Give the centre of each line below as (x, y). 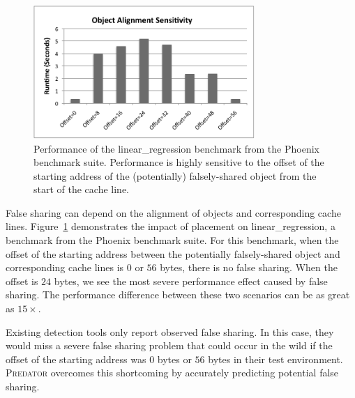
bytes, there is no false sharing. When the (249, 267)
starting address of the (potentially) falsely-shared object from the (175, 175)
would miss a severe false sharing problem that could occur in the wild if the (169, 345)
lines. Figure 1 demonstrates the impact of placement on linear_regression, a (171, 226)
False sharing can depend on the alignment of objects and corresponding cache (173, 212)
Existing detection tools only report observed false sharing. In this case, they (170, 331)
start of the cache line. (81, 189)
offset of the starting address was (76, 359)
